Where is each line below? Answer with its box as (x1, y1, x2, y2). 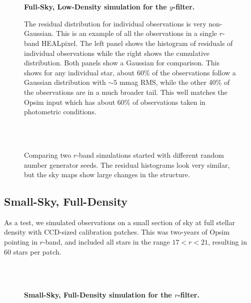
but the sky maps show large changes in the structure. (24, 169, 190, 180)
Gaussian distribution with (24, 77, 106, 87)
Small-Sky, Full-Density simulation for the (24, 290, 172, 300)
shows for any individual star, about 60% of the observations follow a (24, 67, 236, 77)
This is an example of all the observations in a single (56, 28, 217, 38)
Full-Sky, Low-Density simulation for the (24, 1, 167, 12)
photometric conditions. (24, 106, 96, 117)
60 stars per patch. (4, 246, 61, 257)
